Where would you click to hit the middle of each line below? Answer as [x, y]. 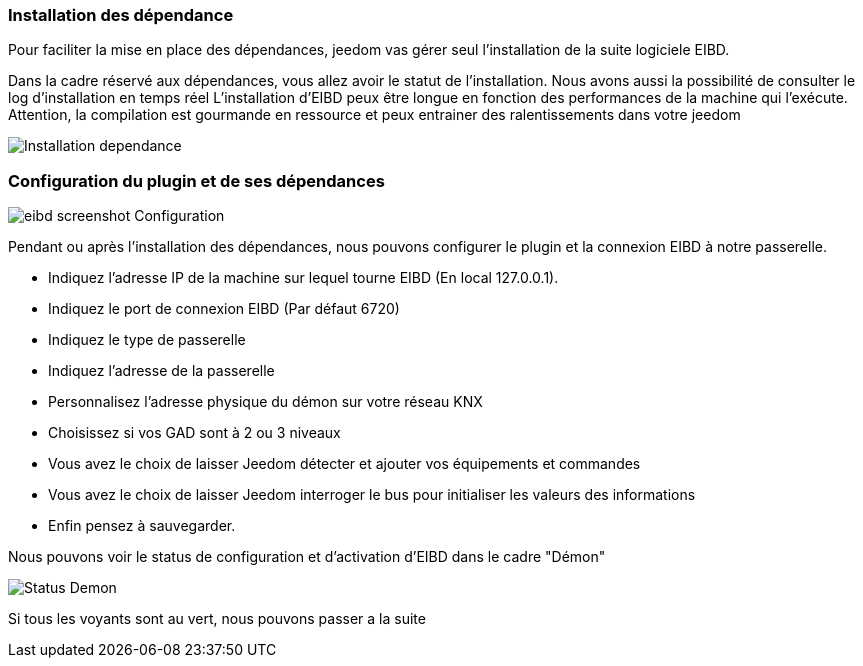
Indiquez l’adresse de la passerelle [161, 371]
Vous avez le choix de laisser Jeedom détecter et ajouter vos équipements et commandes [344, 464]
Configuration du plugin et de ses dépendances [196, 180]
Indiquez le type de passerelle [147, 340]
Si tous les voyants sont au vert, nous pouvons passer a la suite [217, 619]
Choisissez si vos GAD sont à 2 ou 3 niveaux [194, 433]
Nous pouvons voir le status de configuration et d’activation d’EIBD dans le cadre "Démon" [307, 557]
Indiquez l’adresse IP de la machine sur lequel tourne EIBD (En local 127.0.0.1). [303, 278]
